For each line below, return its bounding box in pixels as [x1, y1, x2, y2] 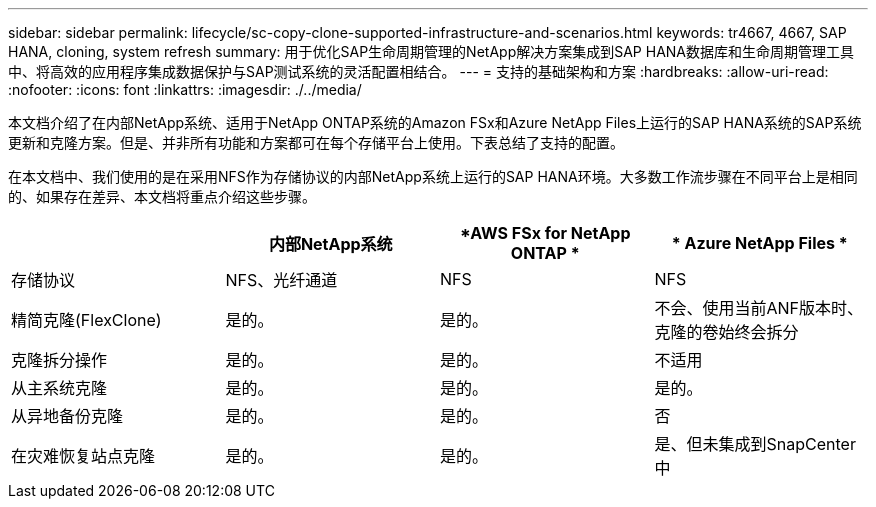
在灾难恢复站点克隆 [11, 446, 156, 466]
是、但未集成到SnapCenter [654, 434, 856, 454]
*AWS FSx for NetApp [459, 223, 631, 243]
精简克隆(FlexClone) [11, 310, 162, 330]
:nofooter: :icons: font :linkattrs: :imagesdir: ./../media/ [8, 81, 362, 98]
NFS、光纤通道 [225, 270, 338, 290]
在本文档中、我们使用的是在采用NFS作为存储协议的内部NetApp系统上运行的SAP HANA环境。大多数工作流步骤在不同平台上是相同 [8, 168, 858, 185]
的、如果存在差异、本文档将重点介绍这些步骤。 [8, 188, 316, 205]
